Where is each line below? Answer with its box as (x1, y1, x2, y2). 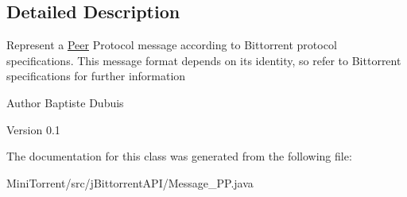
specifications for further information (6, 68, 186, 84)
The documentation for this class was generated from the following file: (6, 148, 352, 164)
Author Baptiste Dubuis (6, 94, 124, 110)
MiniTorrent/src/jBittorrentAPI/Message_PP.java (6, 174, 254, 191)
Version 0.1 (6, 121, 60, 137)
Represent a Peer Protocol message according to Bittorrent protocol (6, 37, 337, 53)
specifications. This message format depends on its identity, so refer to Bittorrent (6, 52, 401, 68)
